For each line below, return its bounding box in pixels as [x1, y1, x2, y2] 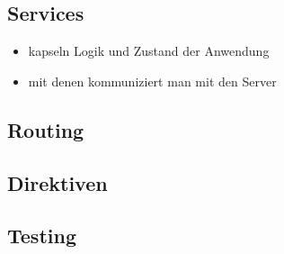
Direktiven [7, 168, 108, 196]
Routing [7, 115, 84, 143]
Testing [7, 222, 76, 249]
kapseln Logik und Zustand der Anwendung [28, 41, 270, 60]
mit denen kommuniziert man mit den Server [28, 71, 277, 90]
